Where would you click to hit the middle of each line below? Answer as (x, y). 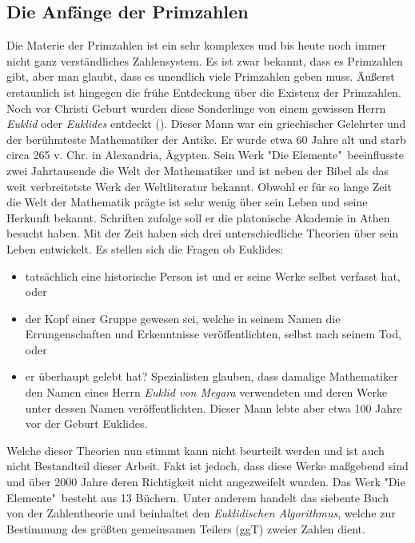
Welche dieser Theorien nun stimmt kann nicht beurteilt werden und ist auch (196, 450)
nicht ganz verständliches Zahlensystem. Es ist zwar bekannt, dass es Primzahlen (205, 60)
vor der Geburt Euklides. (86, 423)
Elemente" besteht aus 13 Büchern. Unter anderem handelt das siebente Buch (198, 497)
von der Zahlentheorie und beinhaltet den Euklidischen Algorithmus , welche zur (201, 513)
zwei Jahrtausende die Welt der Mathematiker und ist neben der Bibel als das (198, 170)
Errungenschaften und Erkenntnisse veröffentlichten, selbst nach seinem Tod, (213, 334)
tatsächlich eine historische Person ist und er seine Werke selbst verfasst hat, (213, 275)
